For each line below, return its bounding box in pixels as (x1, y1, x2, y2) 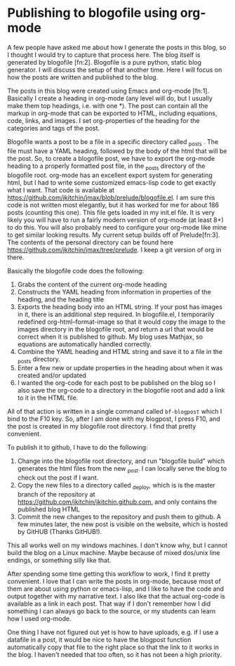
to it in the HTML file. (17, 393, 79, 402)
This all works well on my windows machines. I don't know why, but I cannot (7, 541, 228, 549)
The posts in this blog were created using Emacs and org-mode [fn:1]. (7, 86, 209, 95)
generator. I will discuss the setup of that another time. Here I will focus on (7, 65, 222, 74)
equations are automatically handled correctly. (17, 339, 152, 348)
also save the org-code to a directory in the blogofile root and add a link (17, 386, 226, 395)
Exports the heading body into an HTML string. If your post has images (17, 302, 223, 311)
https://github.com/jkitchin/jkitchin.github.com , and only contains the (17, 497, 217, 506)
